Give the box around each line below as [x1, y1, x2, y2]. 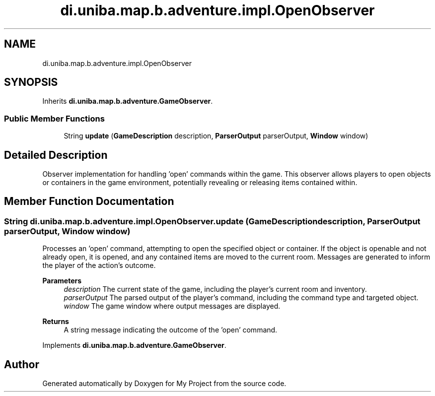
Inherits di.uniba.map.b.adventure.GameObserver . [42, 97, 213, 106]
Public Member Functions [4, 113, 105, 124]
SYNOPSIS [4, 76, 58, 89]
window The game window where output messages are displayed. [64, 302, 281, 311]
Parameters [42, 276, 82, 285]
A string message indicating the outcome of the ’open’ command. [64, 326, 278, 334]
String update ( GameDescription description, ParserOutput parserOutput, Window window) [64, 132, 368, 140]
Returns [42, 317, 69, 326]
